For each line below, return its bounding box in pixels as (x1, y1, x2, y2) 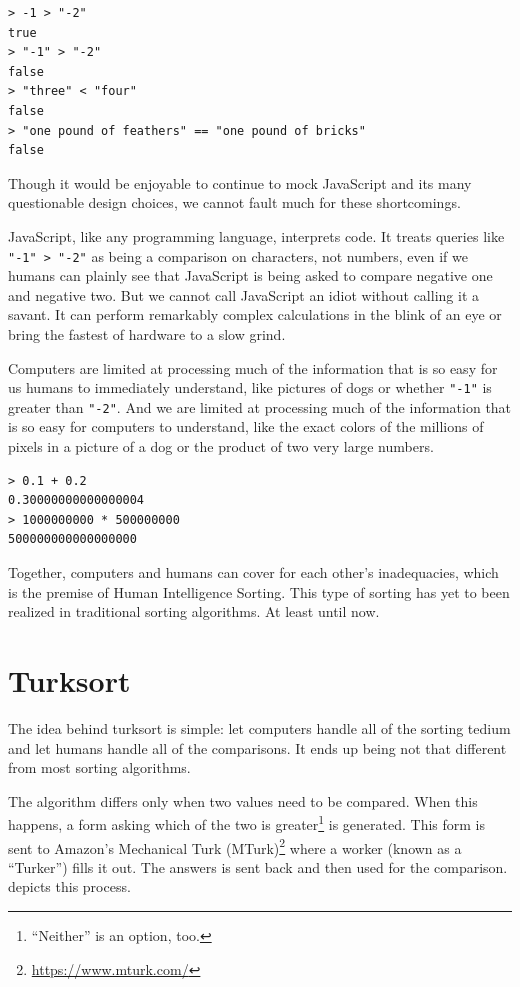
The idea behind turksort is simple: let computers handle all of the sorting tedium (8, 717, 511, 738)
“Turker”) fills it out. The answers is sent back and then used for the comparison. (8, 856, 508, 877)
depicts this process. (8, 876, 131, 897)
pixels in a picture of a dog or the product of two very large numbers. (8, 436, 434, 457)
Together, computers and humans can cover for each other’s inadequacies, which (8, 562, 499, 583)
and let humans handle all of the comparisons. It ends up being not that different (8, 737, 507, 758)
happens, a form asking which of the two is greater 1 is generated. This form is (8, 811, 486, 834)
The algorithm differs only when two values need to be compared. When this (8, 790, 478, 811)
